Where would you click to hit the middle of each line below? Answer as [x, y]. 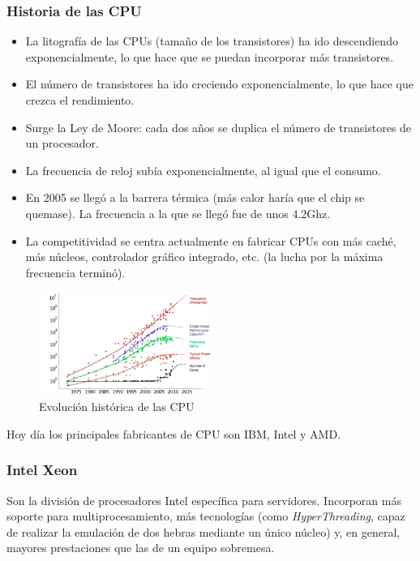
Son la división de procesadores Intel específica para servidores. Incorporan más [204, 500]
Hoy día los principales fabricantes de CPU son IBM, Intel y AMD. [174, 433]
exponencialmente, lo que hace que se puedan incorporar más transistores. [210, 56]
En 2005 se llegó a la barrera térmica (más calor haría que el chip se [195, 197]
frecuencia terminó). [75, 272]
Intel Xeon [42, 470]
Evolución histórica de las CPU [117, 407]
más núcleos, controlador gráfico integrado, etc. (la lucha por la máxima [204, 257]
